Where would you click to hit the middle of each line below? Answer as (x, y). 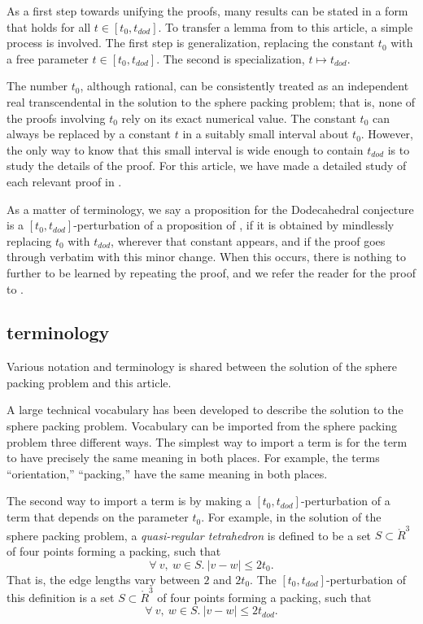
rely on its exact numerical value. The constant (239, 118)
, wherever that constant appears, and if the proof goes (248, 240)
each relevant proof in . (64, 181)
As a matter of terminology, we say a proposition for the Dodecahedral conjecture (210, 209)
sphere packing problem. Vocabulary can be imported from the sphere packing (202, 426)
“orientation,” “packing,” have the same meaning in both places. (167, 473)
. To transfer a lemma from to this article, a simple (286, 26)
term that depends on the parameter (98, 517)
